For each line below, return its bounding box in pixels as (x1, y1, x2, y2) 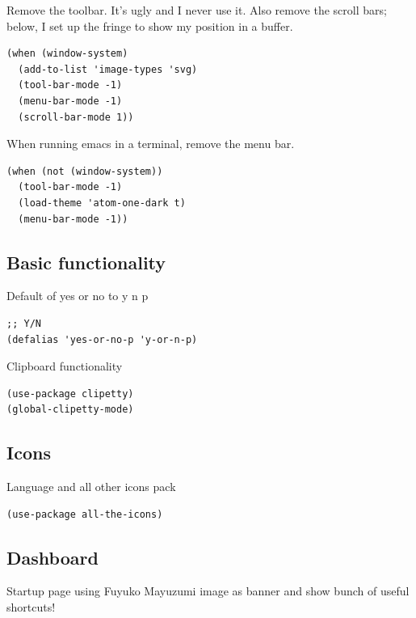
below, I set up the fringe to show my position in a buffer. (6, 17, 293, 34)
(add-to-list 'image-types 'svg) (18, 63, 198, 75)
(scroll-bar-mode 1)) (18, 111, 134, 123)
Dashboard (6, 544, 99, 569)
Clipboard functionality (6, 358, 123, 375)
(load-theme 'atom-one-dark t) (18, 197, 186, 209)
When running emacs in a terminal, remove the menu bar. (6, 135, 295, 152)
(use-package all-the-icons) (6, 508, 163, 520)
